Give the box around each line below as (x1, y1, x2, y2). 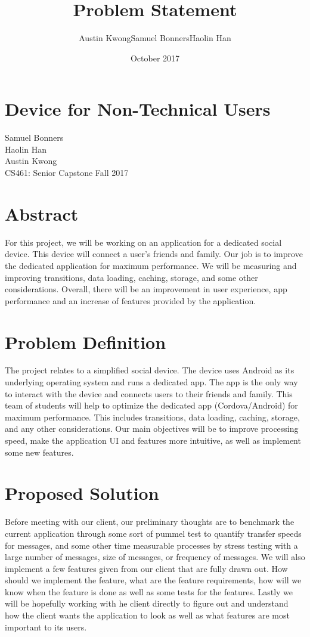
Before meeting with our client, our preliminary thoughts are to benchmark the (5, 515, 294, 528)
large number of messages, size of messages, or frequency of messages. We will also (5, 551, 305, 563)
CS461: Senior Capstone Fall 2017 (5, 166, 129, 179)
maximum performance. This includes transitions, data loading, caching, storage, (5, 410, 300, 423)
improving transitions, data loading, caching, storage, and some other (5, 271, 258, 283)
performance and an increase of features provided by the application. (5, 294, 256, 307)
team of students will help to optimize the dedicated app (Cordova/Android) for (5, 399, 298, 412)
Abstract (5, 201, 79, 225)
